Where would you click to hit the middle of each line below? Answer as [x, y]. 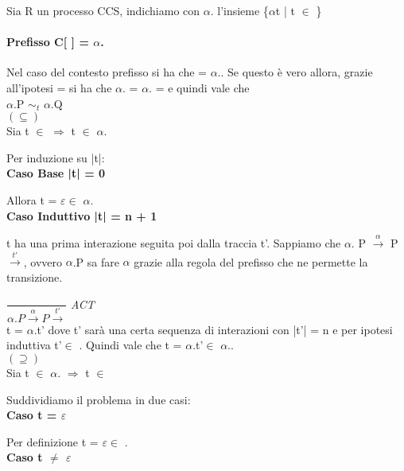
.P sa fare [96, 261]
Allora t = [32, 199]
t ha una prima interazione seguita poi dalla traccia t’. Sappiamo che [174, 242]
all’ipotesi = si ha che [59, 87]
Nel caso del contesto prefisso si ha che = [107, 72]
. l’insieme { [239, 10]
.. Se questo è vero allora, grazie [295, 72]
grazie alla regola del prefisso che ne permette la [251, 261]
